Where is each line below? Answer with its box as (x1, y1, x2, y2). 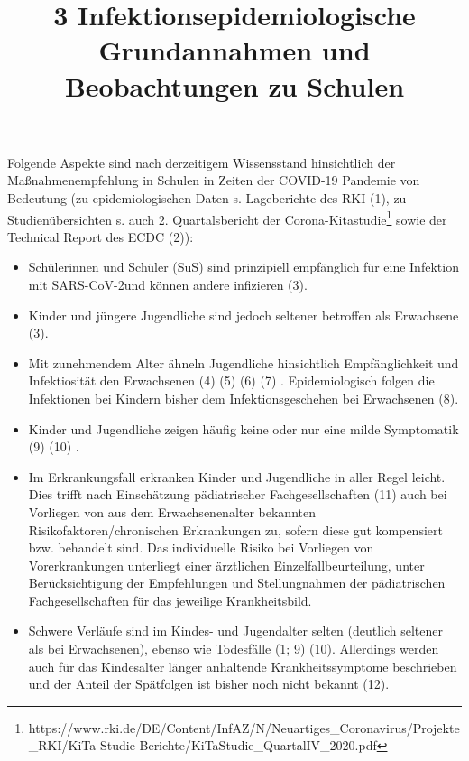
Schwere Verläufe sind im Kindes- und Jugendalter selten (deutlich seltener (28, 621, 443, 640)
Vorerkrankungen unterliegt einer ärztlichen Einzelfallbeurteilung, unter (28, 555, 425, 574)
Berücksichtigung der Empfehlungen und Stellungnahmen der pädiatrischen (28, 573, 446, 592)
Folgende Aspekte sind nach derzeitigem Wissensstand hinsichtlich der (7, 153, 396, 172)
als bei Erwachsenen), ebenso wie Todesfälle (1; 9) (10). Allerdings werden (28, 639, 439, 658)
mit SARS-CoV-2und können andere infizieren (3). (28, 274, 308, 293)
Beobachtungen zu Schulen (64, 67, 405, 104)
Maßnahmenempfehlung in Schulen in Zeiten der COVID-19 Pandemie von (7, 171, 420, 190)
